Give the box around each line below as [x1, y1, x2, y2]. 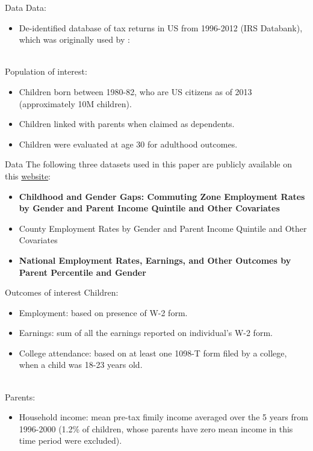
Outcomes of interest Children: [5, 286, 119, 299]
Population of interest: [5, 65, 87, 78]
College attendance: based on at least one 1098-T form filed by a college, [19, 346, 287, 359]
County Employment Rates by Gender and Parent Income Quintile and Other [19, 222, 307, 234]
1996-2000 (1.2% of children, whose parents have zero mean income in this [19, 422, 293, 435]
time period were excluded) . [19, 434, 122, 447]
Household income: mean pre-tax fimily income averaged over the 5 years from [19, 411, 308, 423]
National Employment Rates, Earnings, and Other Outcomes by [19, 253, 291, 266]
